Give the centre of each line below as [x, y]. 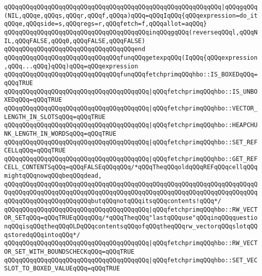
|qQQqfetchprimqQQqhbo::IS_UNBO [203, 91]
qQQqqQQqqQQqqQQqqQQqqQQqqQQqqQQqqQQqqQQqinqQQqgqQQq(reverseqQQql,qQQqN [131, 32]
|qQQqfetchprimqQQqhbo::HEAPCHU [203, 125]
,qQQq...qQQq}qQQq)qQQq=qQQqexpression [71, 66]
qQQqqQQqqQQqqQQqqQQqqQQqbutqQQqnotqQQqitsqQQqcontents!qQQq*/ [113, 201]
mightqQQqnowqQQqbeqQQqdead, [53, 176]
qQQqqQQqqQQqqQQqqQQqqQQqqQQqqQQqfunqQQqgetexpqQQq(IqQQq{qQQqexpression [131, 57]
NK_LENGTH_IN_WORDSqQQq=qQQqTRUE [60, 133]
